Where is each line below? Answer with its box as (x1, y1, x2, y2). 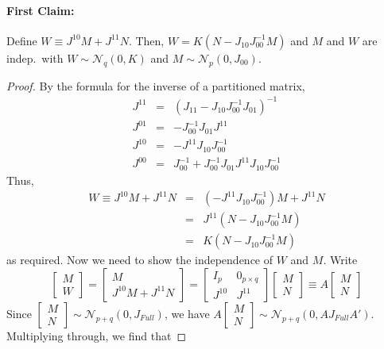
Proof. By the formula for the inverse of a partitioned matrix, (6, 77, 305, 94)
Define (6, 32, 37, 48)
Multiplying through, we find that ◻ (6, 327, 187, 343)
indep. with (6, 49, 64, 66)
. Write (323, 251, 358, 268)
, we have (164, 305, 210, 321)
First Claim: (6, 2, 75, 18)
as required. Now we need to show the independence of (6, 251, 273, 268)
